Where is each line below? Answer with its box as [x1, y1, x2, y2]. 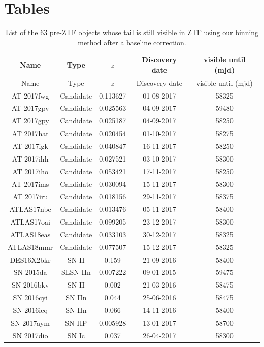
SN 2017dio [12, 330, 48, 340]
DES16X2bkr [10, 254, 51, 265]
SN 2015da [13, 267, 47, 277]
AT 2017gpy [11, 115, 49, 126]
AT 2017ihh [12, 153, 49, 164]
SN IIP [65, 317, 87, 328]
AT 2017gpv [11, 103, 49, 113]
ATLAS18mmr [8, 241, 53, 252]
